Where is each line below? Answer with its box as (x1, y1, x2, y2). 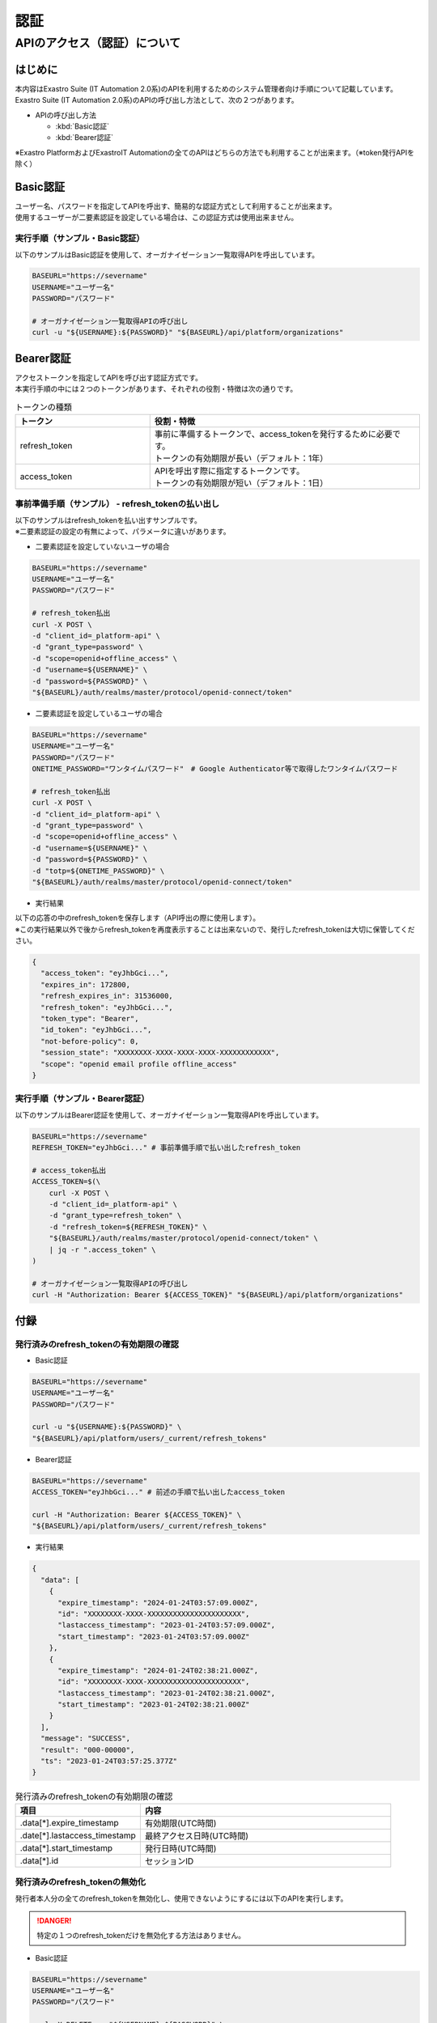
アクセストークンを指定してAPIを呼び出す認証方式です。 (15, 372, 202, 382)
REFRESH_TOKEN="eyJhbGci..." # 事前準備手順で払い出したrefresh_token (32, 1143, 301, 1152)
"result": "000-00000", (40, 1745, 135, 1754)
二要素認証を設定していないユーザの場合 (35, 541, 170, 551)
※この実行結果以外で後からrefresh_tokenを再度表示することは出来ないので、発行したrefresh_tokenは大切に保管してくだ (15, 924, 416, 934)
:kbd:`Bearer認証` (55, 133, 113, 142)
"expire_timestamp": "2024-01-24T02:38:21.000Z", (57, 1665, 259, 1675)
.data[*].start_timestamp (19, 1842, 113, 1853)
